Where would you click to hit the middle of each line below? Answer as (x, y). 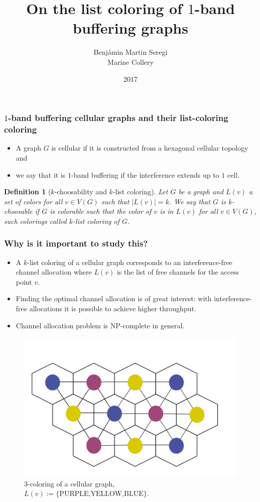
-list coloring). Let (140, 192)
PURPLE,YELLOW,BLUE (101, 494)
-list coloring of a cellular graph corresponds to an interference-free (130, 262)
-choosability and (81, 192)
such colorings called (35, 221)
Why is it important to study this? (76, 243)
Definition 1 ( (28, 192)
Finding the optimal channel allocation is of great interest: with (114, 298)
